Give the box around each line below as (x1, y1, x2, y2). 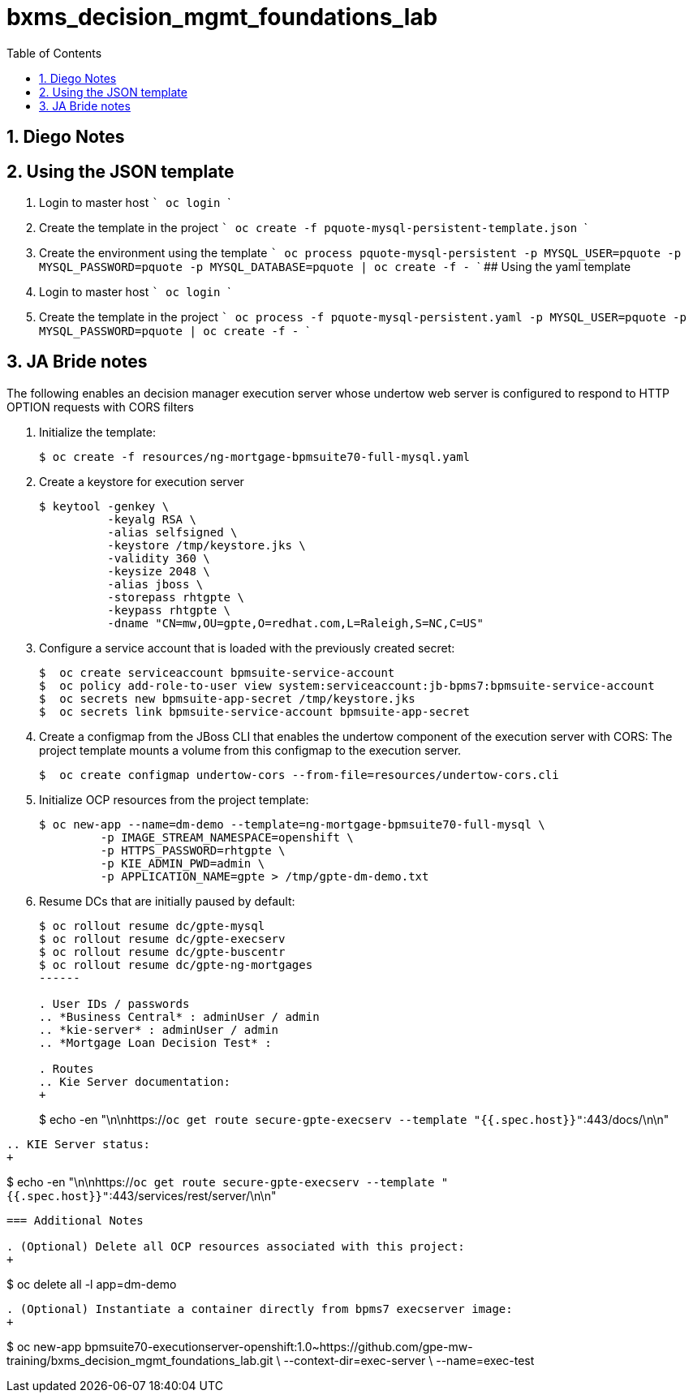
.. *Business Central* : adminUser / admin (39, 1009, 320, 1023)
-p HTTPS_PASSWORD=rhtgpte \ (100, 843, 286, 857)
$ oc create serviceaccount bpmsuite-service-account (39, 665, 395, 679)
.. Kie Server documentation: (39, 1074, 231, 1088)
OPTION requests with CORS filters (6, 399, 194, 414)
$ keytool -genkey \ (39, 499, 170, 513)
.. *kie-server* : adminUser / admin (39, 1022, 279, 1036)
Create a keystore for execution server (39, 474, 244, 489)
